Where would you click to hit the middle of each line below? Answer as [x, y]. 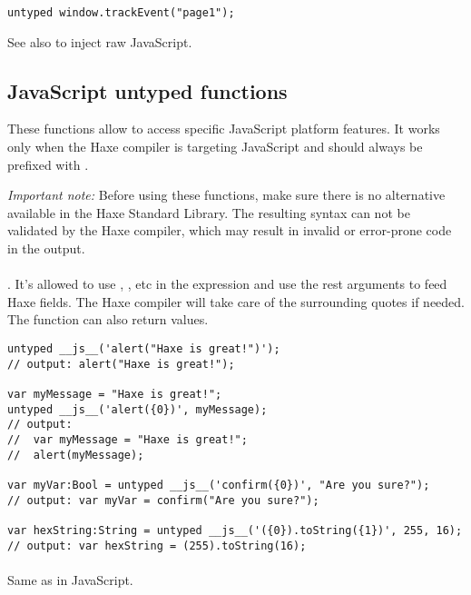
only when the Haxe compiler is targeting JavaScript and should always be [215, 147]
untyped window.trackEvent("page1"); [121, 13]
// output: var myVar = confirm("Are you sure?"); [163, 500]
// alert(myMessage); [76, 455]
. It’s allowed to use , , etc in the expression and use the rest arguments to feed [227, 284]
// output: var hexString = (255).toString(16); [157, 545]
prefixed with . [48, 164]
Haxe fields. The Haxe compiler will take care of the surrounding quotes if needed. [236, 301]
